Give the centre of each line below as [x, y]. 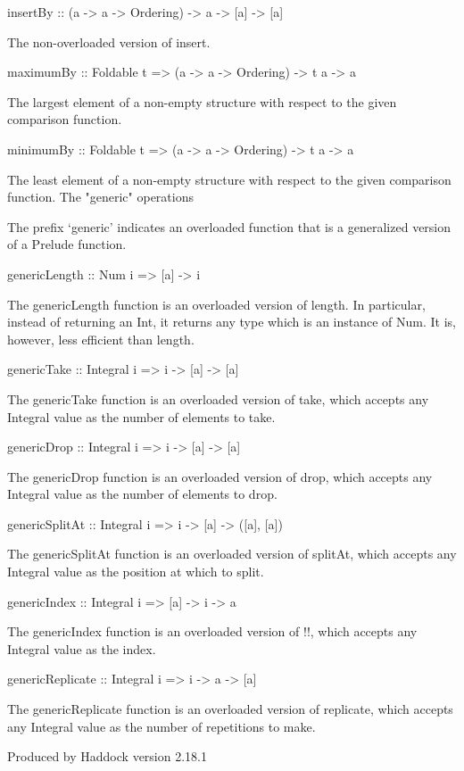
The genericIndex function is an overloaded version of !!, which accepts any [212, 631]
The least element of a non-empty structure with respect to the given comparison [229, 179]
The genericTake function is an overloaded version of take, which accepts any [218, 398]
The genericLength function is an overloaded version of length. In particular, [216, 304]
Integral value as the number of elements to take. [141, 416]
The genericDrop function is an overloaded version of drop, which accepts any [220, 476]
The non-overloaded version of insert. [109, 41]
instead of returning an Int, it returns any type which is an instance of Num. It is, [232, 322]
